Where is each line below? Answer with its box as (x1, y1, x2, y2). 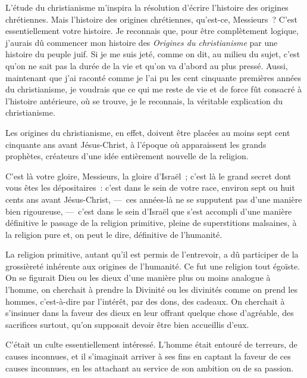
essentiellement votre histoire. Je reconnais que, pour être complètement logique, (5, 24, 299, 37)
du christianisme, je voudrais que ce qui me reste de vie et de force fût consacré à (5, 83, 302, 95)
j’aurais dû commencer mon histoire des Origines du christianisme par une (5, 36, 278, 48)
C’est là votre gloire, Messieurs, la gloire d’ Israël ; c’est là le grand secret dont (5, 169, 292, 182)
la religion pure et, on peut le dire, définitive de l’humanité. (5, 228, 223, 240)
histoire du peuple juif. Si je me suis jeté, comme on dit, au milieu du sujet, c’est (5, 48, 300, 60)
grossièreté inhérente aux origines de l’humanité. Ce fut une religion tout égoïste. (5, 259, 300, 272)
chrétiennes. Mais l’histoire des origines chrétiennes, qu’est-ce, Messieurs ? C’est (5, 13, 297, 25)
